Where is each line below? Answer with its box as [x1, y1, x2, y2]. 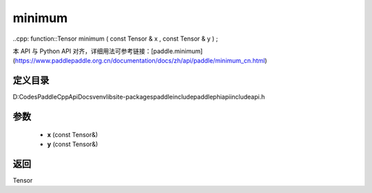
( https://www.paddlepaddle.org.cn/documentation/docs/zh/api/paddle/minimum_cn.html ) [12, 57, 268, 65]
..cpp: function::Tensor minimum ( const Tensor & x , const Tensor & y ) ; [12, 34, 218, 43]
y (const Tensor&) [47, 140, 99, 148]
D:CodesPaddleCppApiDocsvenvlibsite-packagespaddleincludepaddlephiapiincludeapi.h [12, 93, 265, 101]
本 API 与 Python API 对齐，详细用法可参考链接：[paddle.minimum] [12, 47, 203, 55]
